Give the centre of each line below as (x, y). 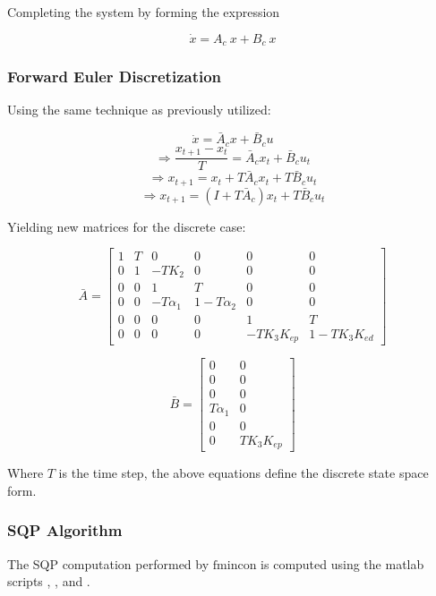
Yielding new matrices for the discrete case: (127, 226)
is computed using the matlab (342, 563)
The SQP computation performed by (108, 563)
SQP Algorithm (65, 530)
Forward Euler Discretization (115, 77)
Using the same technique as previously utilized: (139, 110)
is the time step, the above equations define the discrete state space (244, 473)
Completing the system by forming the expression (144, 12)
